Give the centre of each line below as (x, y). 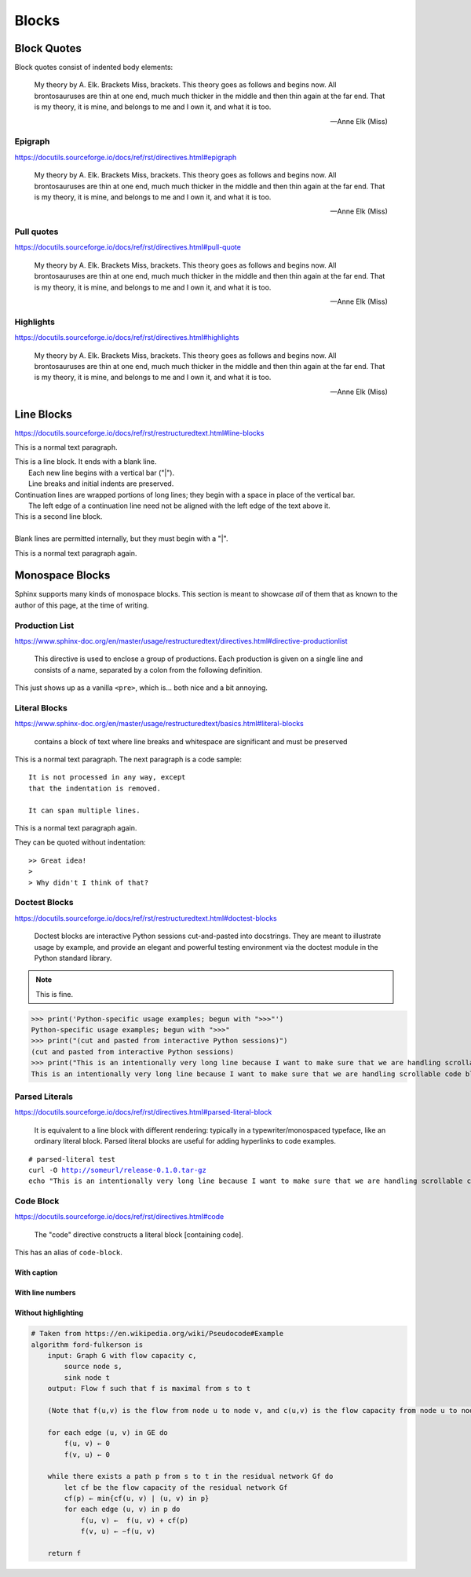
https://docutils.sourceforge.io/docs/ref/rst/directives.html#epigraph (126, 157)
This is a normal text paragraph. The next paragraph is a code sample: (128, 759)
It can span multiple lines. (84, 810)
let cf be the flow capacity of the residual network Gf (176, 1487)
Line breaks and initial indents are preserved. (101, 484)
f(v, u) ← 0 (87, 1455)
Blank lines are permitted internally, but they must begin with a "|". (121, 538)
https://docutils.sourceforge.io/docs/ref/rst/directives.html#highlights (127, 338)
